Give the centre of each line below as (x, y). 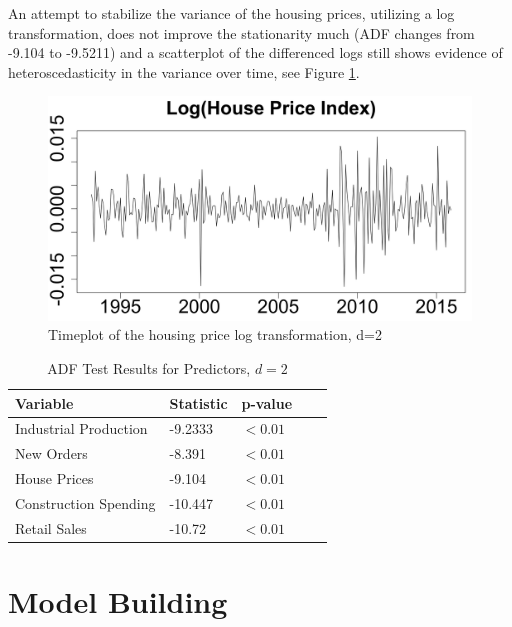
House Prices (54, 478)
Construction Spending (85, 502)
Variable (44, 402)
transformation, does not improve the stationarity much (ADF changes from (241, 32)
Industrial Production (81, 428)
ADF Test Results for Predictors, (149, 367)
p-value (267, 402)
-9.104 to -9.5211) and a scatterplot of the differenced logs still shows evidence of (255, 52)
